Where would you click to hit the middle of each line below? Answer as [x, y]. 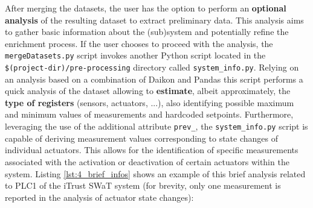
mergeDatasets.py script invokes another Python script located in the [135, 55]
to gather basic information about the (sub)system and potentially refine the [147, 32]
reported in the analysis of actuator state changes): [99, 197]
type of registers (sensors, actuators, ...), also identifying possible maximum [150, 102]
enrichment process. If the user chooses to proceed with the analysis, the [139, 43]
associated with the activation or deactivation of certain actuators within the [147, 161]
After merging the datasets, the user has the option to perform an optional [146, 8]
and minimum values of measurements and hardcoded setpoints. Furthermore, [149, 114]
